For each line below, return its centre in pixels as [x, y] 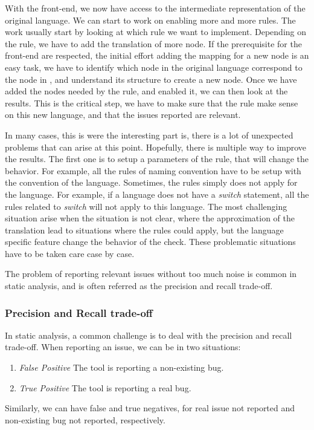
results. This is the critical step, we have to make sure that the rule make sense [152, 103]
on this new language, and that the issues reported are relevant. [123, 115]
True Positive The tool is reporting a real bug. [105, 387]
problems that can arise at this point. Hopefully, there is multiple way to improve [156, 147]
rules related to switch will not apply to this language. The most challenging [146, 206]
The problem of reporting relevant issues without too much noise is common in [151, 274]
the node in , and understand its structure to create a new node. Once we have [151, 79]
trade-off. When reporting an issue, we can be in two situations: [123, 347]
